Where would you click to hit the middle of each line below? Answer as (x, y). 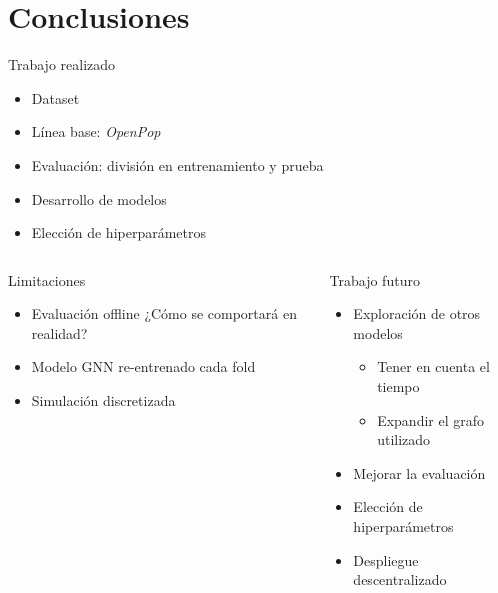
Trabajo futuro (374, 279)
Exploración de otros (417, 313)
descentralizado (400, 579)
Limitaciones (47, 279)
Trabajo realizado (62, 64)
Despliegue (386, 559)
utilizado (404, 439)
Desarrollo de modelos (99, 198)
